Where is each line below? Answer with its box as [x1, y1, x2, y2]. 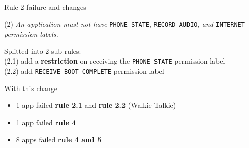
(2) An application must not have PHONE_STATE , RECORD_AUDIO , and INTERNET [4, 18, 245, 29]
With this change [4, 82, 58, 93]
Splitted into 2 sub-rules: [4, 45, 81, 56]
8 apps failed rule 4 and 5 [16, 134, 102, 144]
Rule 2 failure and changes [4, 2, 86, 12]
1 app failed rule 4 [16, 116, 76, 127]
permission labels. [4, 28, 58, 39]
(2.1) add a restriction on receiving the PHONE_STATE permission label [4, 55, 225, 66]
